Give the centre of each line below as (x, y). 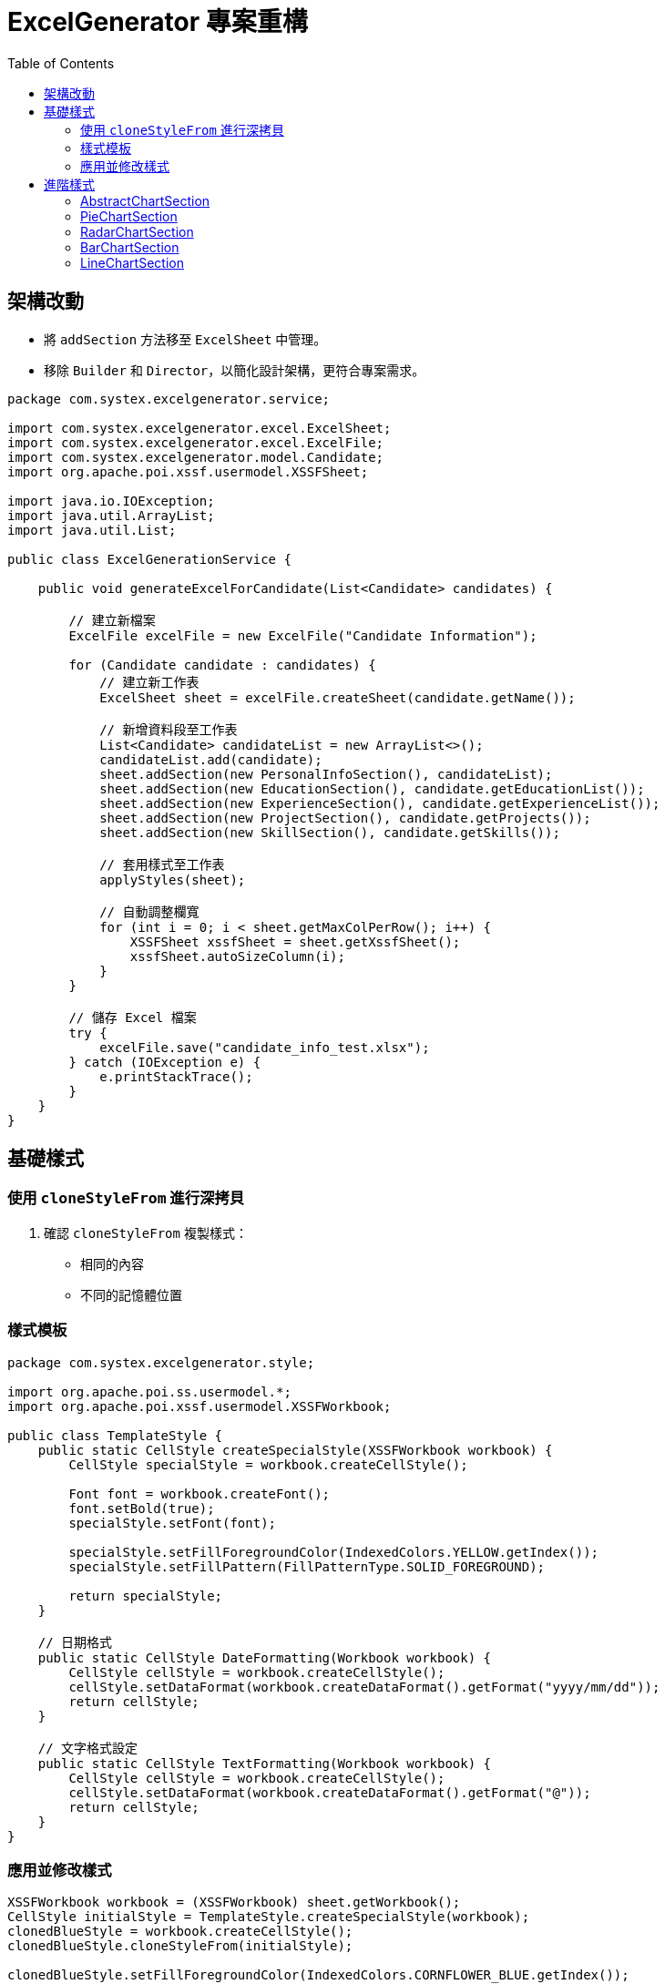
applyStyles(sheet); (173, 880)
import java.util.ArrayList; (111, 515)
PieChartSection (129, 216)
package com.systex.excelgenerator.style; (161, 1362)
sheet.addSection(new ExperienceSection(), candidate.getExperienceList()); (380, 803)
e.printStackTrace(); (176, 1076)
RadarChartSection (137, 231)
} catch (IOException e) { (165, 1062)
